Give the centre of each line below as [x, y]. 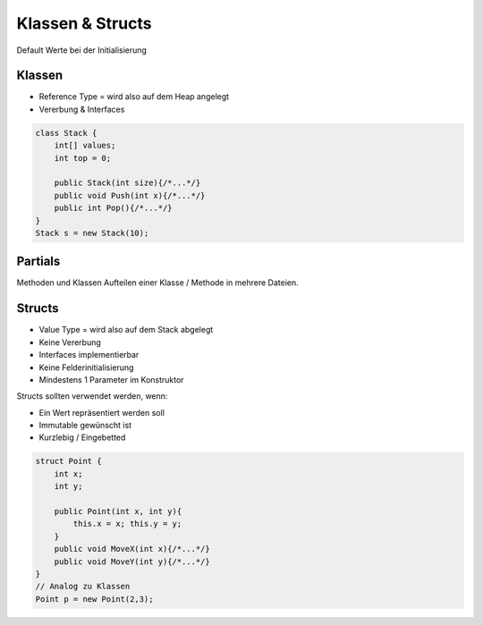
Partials [38, 262]
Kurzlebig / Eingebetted [82, 437]
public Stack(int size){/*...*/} [127, 183]
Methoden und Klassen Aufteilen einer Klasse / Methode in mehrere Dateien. [157, 283]
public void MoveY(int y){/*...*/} [132, 562]
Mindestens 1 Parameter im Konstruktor [111, 379]
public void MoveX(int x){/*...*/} [132, 549]
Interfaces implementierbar [89, 355]
